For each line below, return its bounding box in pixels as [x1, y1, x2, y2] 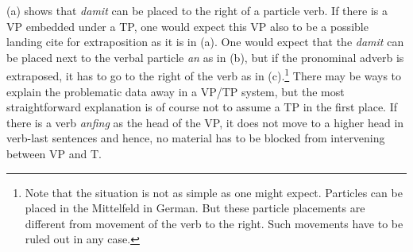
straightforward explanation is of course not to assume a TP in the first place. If [6, 99, 398, 115]
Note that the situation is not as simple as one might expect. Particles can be [25, 184, 403, 200]
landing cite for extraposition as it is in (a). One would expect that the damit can [6, 33, 404, 50]
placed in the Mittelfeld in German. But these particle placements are [25, 200, 365, 216]
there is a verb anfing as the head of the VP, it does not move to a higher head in [6, 114, 404, 130]
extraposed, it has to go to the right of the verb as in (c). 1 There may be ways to [6, 65, 402, 84]
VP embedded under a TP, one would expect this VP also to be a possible [6, 17, 369, 34]
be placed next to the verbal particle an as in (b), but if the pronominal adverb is [6, 48, 404, 65]
